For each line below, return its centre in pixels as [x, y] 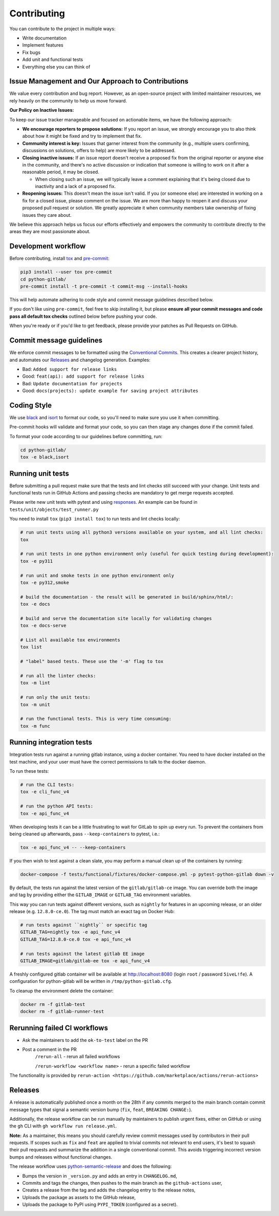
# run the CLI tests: [47, 785]
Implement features [43, 45]
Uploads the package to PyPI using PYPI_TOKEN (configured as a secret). [100, 1205]
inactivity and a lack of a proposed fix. [76, 187]
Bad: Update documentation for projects [72, 383]
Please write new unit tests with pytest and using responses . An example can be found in [103, 502]
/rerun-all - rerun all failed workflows [78, 1057]
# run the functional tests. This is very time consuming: [96, 719]
